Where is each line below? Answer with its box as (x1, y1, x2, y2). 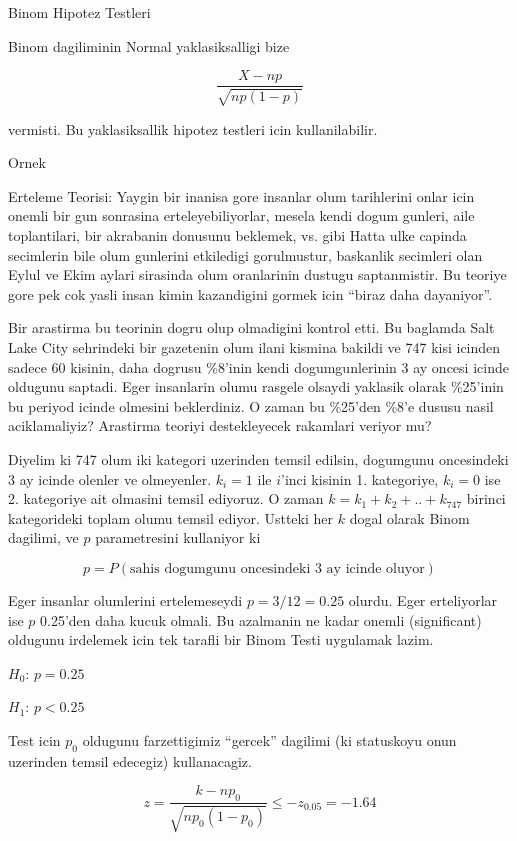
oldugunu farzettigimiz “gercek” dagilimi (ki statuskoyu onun (82, 729, 457, 750)
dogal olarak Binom (349, 507, 470, 528)
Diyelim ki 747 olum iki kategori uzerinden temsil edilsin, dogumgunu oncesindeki (8, 448, 509, 469)
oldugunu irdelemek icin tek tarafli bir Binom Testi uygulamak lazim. (8, 629, 434, 650)
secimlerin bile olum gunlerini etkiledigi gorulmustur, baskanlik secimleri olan (8, 244, 483, 265)
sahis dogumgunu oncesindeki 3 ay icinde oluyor (130, 561, 425, 576)
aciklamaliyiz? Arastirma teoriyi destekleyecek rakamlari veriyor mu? (8, 415, 432, 436)
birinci (466, 488, 506, 509)
